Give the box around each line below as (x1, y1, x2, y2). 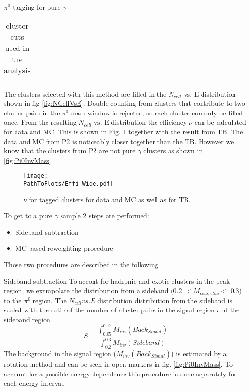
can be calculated (194, 117, 246, 127)
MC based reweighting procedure (15, 243, 113, 253)
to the (4, 295, 22, 305)
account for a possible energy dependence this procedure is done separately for (4, 368, 237, 378)
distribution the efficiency (111, 117, 187, 127)
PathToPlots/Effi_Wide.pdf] (23, 180, 114, 187)
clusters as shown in (143, 146, 203, 156)
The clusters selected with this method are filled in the (4, 88, 167, 98)
